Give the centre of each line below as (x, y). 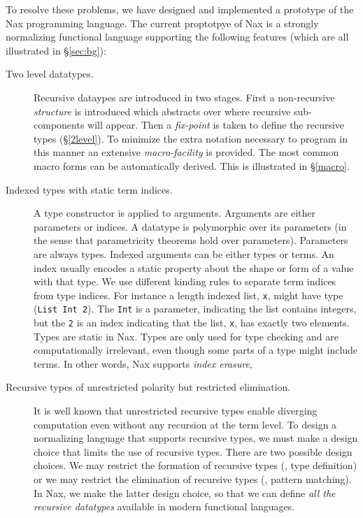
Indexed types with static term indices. (89, 189)
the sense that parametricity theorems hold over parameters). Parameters (191, 240)
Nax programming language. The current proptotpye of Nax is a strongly (162, 23)
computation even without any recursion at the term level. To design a (185, 424)
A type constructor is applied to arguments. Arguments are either (175, 213)
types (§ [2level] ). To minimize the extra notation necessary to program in (191, 138)
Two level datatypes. (50, 74)
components (59, 125)
